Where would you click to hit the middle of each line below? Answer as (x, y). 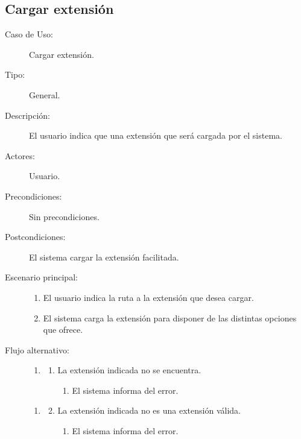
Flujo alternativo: (37, 349)
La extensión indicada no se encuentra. (129, 370)
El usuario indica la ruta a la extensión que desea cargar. (148, 297)
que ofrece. (63, 330)
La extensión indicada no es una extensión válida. (149, 410)
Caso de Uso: (29, 34)
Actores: (20, 155)
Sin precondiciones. (64, 216)
